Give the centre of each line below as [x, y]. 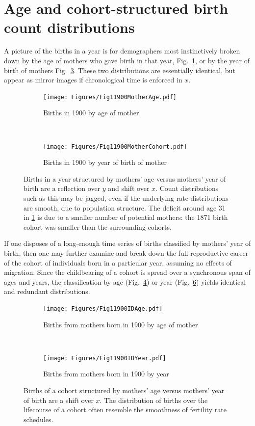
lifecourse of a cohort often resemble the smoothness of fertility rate [125, 410]
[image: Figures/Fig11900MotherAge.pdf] [110, 97]
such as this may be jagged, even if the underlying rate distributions [126, 198]
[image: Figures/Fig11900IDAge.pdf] [103, 308]
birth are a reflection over [62, 188]
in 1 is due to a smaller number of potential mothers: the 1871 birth [126, 217]
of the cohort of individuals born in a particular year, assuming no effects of [118, 262]
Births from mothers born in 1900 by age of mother [121, 324]
